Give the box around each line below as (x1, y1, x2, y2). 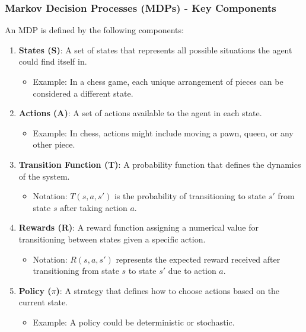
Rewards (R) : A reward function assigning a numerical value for (18, 221, 259, 234)
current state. (18, 296, 68, 308)
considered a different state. (33, 87, 133, 99)
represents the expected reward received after (116, 253, 280, 265)
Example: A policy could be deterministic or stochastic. (33, 315, 235, 328)
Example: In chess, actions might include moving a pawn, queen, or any (33, 126, 294, 139)
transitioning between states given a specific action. (18, 232, 206, 245)
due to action (168, 264, 216, 277)
